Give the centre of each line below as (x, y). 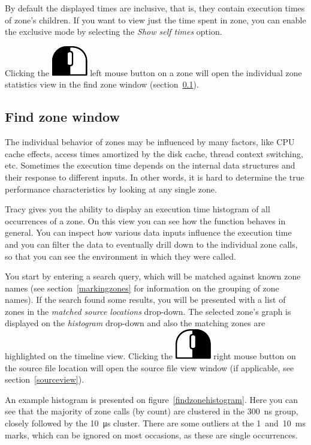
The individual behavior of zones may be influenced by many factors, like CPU (150, 142)
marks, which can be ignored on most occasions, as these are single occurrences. (151, 435)
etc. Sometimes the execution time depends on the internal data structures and (150, 165)
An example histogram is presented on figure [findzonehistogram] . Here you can (151, 399)
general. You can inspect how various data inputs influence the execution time (148, 232)
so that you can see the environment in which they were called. (120, 256)
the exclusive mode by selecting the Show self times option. (114, 31)
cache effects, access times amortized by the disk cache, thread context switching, (154, 153)
